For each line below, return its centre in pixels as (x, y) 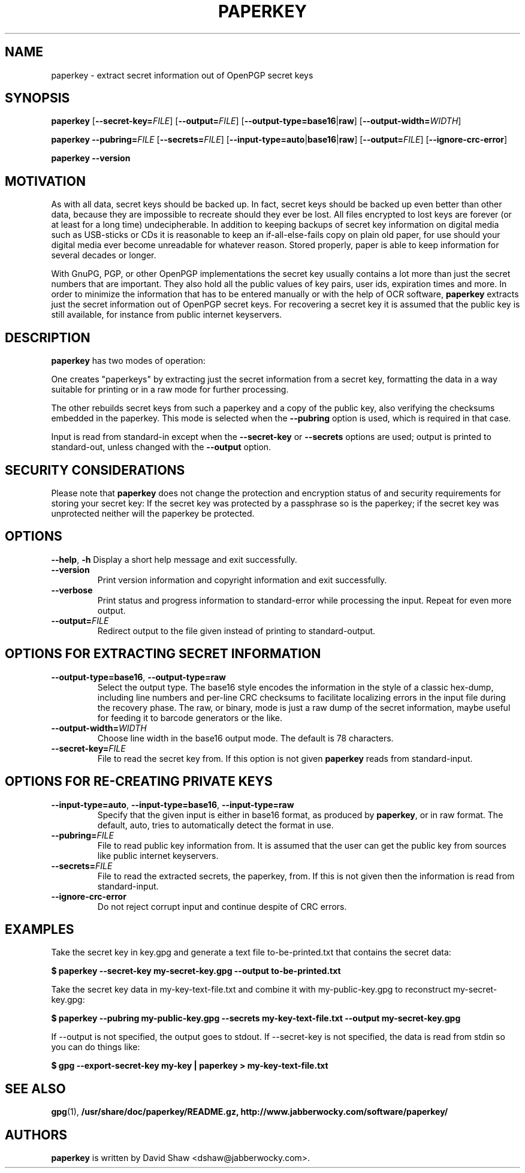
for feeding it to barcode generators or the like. (190, 717)
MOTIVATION (45, 181)
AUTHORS (36, 1135)
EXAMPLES (40, 929)
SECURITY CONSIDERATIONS (95, 470)
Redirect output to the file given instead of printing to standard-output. (236, 631)
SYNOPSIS (37, 98)
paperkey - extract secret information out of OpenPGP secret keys (182, 75)
